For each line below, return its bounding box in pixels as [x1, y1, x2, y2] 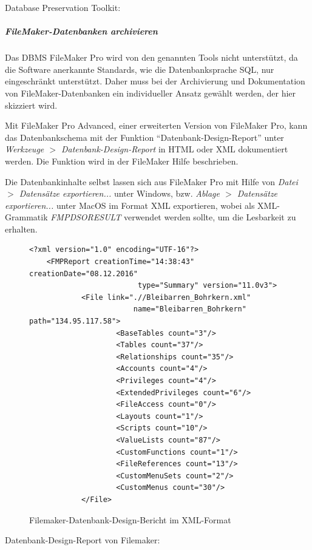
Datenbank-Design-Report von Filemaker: [5, 534, 160, 546]
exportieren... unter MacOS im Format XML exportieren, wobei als [5, 199, 255, 211]
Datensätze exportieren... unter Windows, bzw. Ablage [19, 187, 220, 200]
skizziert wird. [5, 98, 58, 111]
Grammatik [5, 211, 48, 223]
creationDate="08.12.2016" [29, 269, 138, 278]
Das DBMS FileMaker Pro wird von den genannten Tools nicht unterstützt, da [5, 51, 298, 64]
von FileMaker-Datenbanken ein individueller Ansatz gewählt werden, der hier [5, 86, 296, 99]
